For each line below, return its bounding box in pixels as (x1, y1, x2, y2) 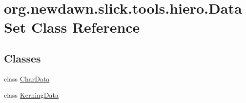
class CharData (4, 73, 50, 83)
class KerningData (4, 90, 59, 100)
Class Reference (31, 17, 140, 37)
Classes (4, 50, 41, 65)
